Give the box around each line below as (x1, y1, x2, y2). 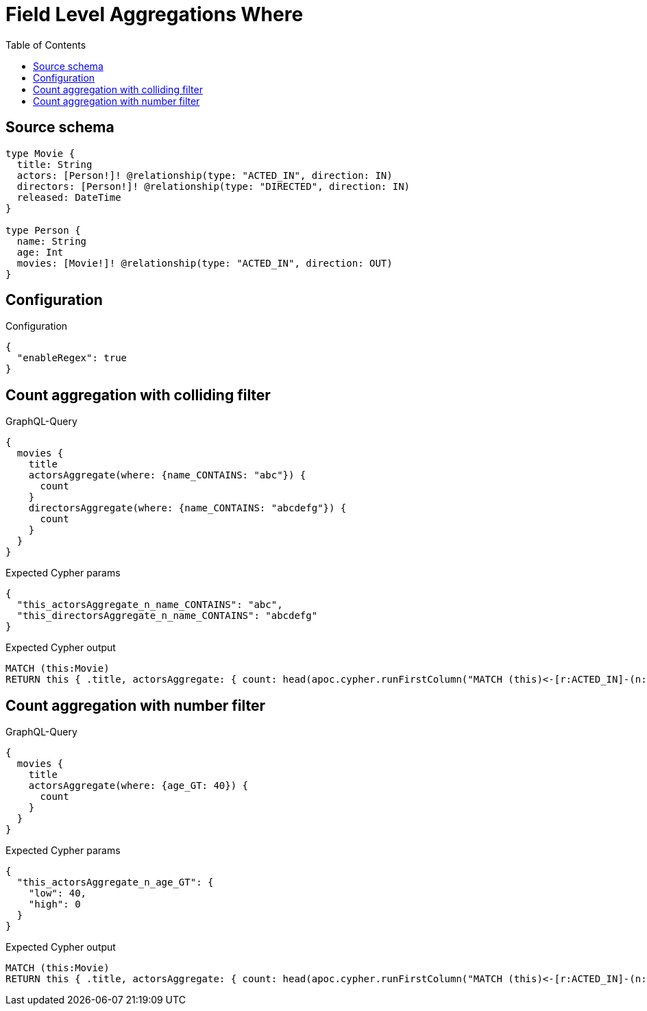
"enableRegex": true (16, 352, 127, 364)
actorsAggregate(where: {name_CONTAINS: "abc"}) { (28, 470, 306, 481)
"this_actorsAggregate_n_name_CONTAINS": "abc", (16, 599, 283, 611)
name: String (16, 235, 87, 247)
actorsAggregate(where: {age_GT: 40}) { (28, 780, 249, 792)
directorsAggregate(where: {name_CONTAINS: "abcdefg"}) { (28, 502, 347, 514)
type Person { (5, 224, 81, 236)
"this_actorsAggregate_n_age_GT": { (16, 877, 214, 888)
